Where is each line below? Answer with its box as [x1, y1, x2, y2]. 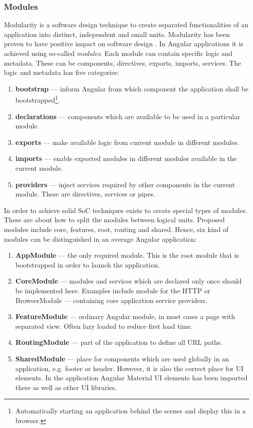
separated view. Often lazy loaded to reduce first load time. [15, 321, 193, 331]
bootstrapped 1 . [15, 93, 60, 105]
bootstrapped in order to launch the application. [15, 259, 160, 269]
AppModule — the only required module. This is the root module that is [15, 250, 239, 260]
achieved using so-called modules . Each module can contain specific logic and [4, 48, 233, 58]
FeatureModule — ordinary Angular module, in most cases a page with [15, 311, 235, 321]
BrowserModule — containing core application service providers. [15, 295, 208, 305]
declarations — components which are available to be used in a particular [15, 111, 240, 121]
